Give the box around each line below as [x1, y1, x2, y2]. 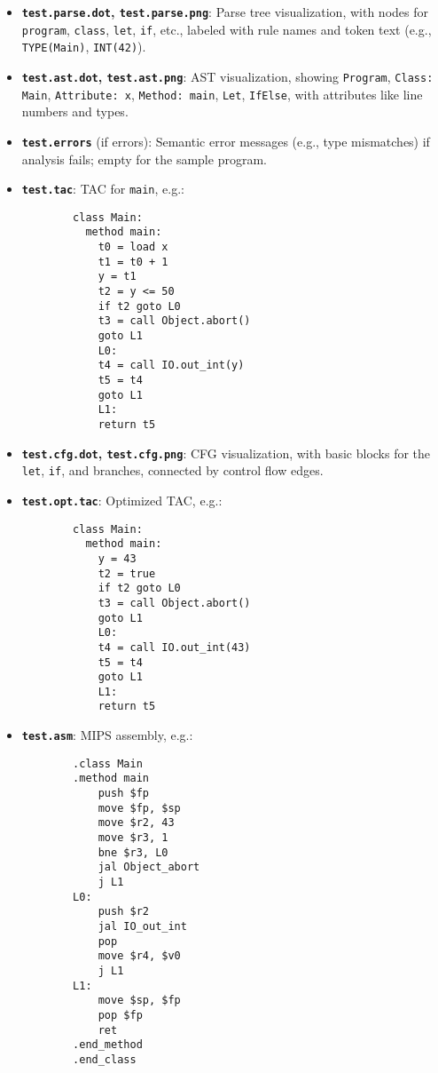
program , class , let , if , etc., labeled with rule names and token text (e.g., [21, 20, 432, 38]
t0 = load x [98, 241, 168, 254]
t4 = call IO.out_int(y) [98, 359, 245, 372]
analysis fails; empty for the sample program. [21, 149, 267, 168]
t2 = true [98, 567, 156, 580]
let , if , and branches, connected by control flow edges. [21, 461, 324, 480]
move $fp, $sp [98, 801, 181, 815]
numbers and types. [21, 102, 129, 121]
